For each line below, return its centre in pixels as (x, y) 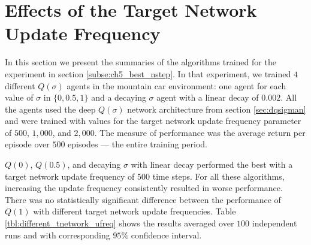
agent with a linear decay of (208, 97)
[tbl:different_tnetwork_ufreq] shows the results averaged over (120, 223)
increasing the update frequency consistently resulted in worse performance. (144, 188)
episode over (27, 144)
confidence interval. (166, 235)
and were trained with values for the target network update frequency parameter (153, 121)
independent (274, 223)
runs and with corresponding (58, 235)
